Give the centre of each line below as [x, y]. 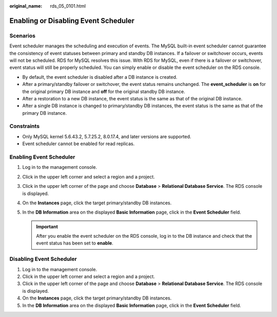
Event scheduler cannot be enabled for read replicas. [78, 144]
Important [47, 226]
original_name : [26, 6]
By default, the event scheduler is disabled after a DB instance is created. [100, 77]
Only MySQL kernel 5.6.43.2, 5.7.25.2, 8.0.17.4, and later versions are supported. [107, 136]
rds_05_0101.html [68, 6]
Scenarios [23, 36]
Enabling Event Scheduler [42, 157]
